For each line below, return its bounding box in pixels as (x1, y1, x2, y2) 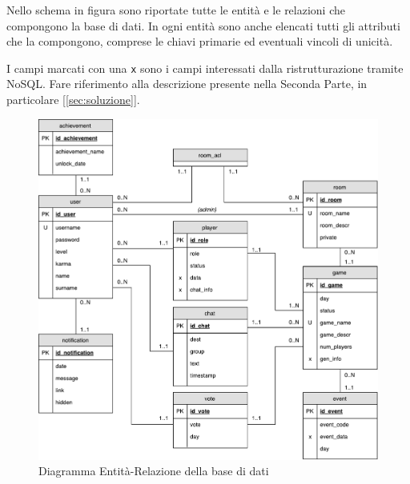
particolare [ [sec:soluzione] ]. (6, 91, 140, 108)
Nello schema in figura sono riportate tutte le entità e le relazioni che (6, 2, 345, 18)
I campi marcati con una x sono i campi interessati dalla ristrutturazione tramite (6, 59, 404, 76)
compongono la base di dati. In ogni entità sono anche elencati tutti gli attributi (6, 17, 400, 34)
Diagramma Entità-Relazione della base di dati (38, 462, 269, 479)
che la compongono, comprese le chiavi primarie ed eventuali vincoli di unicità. (6, 33, 393, 50)
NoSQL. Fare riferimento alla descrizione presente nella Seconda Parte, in (6, 75, 368, 92)
